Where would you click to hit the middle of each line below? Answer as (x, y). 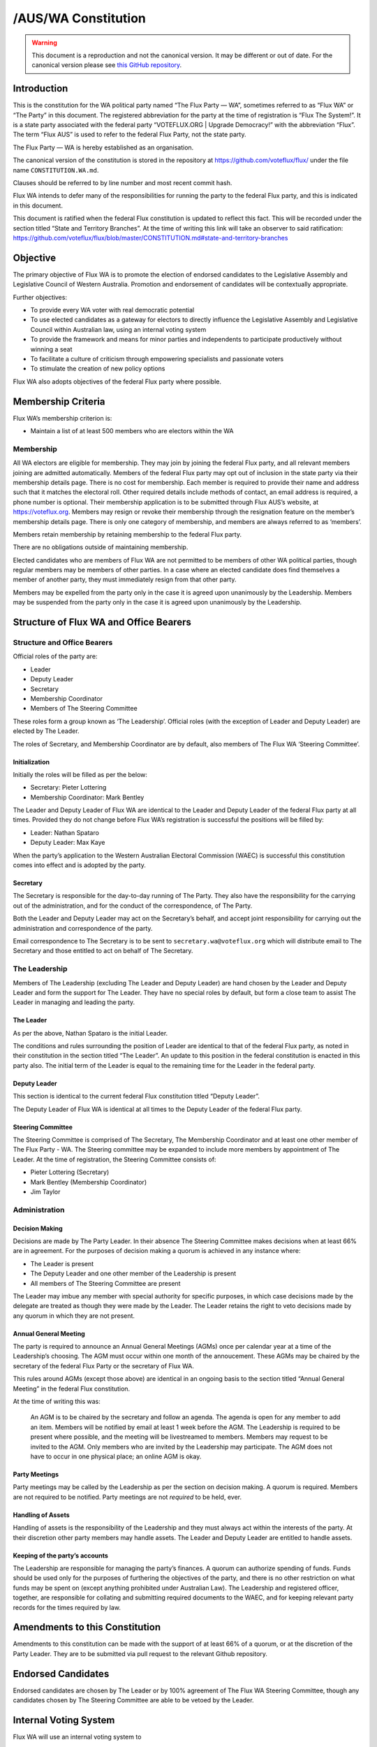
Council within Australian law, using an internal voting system (118, 329)
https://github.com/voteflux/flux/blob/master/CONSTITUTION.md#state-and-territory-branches (150, 238)
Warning (44, 43)
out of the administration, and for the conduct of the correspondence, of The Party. (133, 906)
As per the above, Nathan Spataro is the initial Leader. (90, 1033)
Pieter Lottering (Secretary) (70, 1172)
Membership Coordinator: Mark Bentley (87, 797)
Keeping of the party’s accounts (60, 1556)
